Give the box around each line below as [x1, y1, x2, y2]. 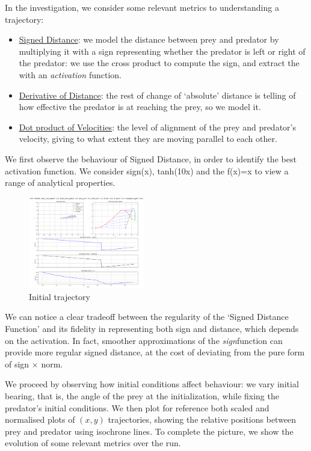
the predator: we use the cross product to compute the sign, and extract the [19, 57, 300, 69]
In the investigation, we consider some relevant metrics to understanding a [5, 1, 279, 13]
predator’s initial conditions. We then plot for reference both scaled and [5, 401, 269, 414]
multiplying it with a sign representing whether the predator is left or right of [19, 44, 306, 57]
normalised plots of [5, 413, 75, 426]
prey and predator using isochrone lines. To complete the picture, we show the [5, 425, 294, 437]
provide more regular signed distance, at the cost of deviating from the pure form [5, 346, 305, 358]
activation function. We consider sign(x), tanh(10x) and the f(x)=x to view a [5, 164, 289, 177]
